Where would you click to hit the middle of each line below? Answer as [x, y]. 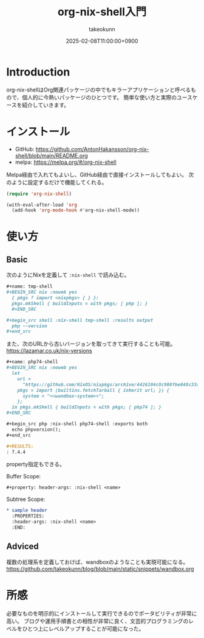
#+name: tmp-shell [29, 286]
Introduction [38, 72]
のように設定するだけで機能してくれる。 [57, 182]
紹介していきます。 [46, 105]
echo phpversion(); [36, 430]
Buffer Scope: [24, 477]
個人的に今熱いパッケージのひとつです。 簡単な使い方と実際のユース [107, 97]
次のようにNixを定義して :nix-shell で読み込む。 [68, 275]
